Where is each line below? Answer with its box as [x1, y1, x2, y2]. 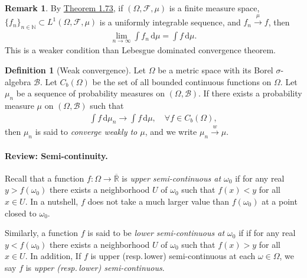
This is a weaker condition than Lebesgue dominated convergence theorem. [5, 44, 276, 56]
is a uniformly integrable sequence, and [99, 15, 241, 28]
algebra [5, 75, 31, 88]
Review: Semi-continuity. [5, 149, 108, 161]
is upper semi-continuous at [122, 172, 221, 184]
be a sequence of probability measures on [16, 87, 165, 99]
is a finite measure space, [169, 2, 260, 14]
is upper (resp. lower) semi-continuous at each [90, 250, 256, 262]
